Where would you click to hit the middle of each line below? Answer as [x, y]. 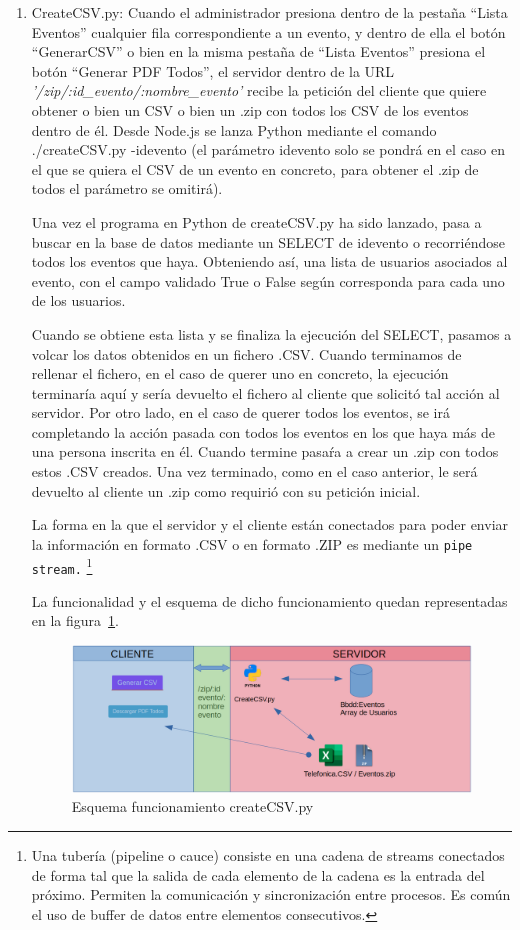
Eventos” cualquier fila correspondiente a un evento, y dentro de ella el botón [268, 31]
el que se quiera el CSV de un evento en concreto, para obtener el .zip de [255, 168]
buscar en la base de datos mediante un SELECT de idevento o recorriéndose [268, 241]
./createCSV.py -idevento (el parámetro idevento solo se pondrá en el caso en [268, 149]
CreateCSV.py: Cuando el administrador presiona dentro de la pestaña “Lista [269, 12]
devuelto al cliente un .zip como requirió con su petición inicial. [226, 490]
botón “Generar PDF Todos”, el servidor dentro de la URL [213, 70]
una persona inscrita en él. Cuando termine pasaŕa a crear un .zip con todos [265, 451]
